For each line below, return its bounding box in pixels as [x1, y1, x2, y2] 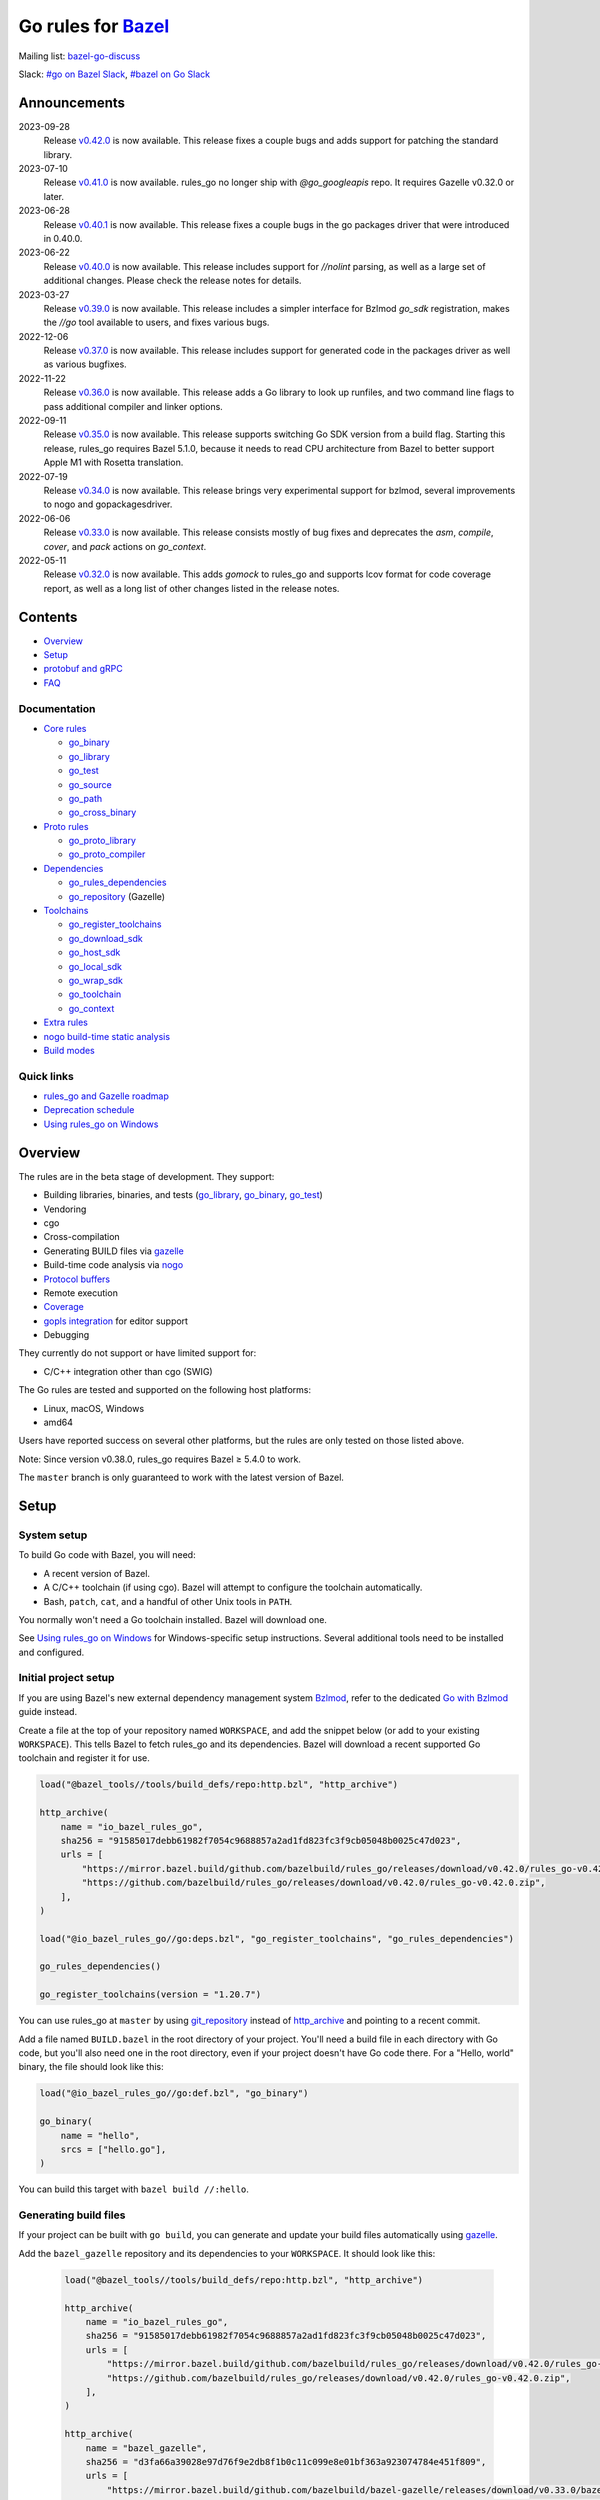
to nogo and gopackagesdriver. [43, 498, 173, 510]
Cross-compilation [43, 1231, 120, 1243]
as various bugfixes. [43, 358, 127, 370]
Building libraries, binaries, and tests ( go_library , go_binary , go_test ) [43, 1189, 324, 1201]
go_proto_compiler [68, 848, 146, 860]
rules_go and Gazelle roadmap [43, 1090, 170, 1102]
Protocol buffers [43, 1273, 111, 1285]
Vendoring [43, 1203, 87, 1215]
